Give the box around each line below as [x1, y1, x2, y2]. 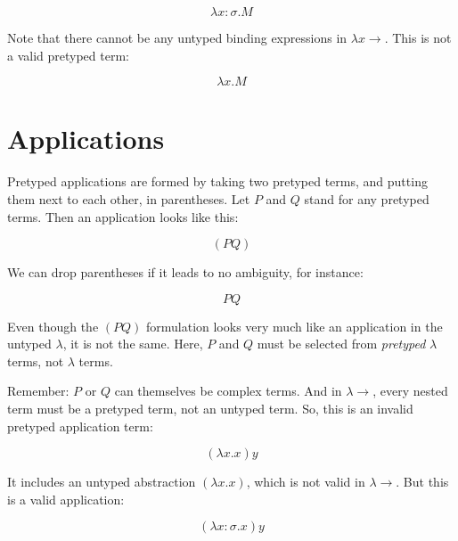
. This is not [384, 29, 452, 46]
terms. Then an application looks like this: [7, 207, 239, 225]
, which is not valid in [246, 472, 365, 491]
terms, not [7, 351, 64, 370]
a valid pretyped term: [7, 45, 129, 64]
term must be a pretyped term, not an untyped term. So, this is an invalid [7, 399, 413, 418]
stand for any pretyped [304, 189, 429, 208]
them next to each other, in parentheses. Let [7, 189, 250, 208]
